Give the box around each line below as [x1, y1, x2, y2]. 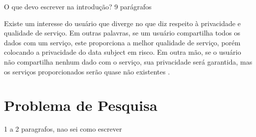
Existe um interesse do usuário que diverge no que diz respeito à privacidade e [4, 18, 241, 28]
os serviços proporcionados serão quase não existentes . [4, 66, 170, 76]
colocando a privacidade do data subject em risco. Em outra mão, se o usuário [4, 47, 241, 57]
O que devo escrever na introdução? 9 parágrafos [4, 1, 152, 11]
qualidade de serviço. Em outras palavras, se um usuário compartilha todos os [4, 28, 241, 38]
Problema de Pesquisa [4, 95, 158, 115]
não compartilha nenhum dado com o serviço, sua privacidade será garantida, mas [4, 56, 253, 67]
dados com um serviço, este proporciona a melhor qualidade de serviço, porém [4, 37, 241, 47]
